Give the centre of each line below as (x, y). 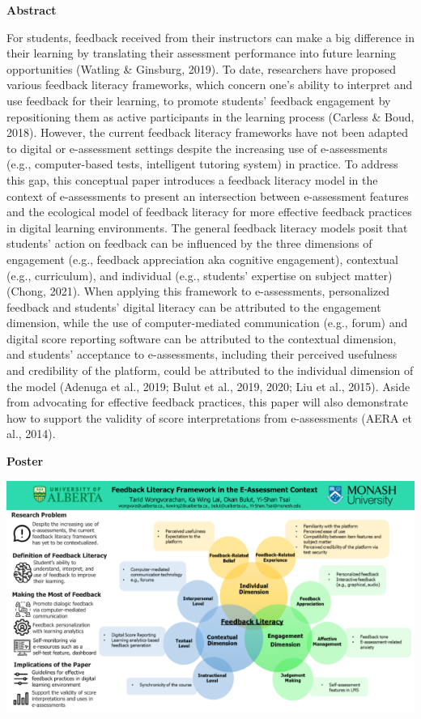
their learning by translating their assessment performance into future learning (202, 53)
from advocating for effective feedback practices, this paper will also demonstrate (207, 402)
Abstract (32, 10)
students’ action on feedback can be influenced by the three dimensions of (189, 243)
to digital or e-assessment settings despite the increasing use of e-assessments (197, 148)
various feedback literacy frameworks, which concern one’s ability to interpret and (210, 85)
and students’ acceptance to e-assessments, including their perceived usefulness (202, 354)
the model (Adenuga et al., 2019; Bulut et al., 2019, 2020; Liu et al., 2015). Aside (208, 386)
